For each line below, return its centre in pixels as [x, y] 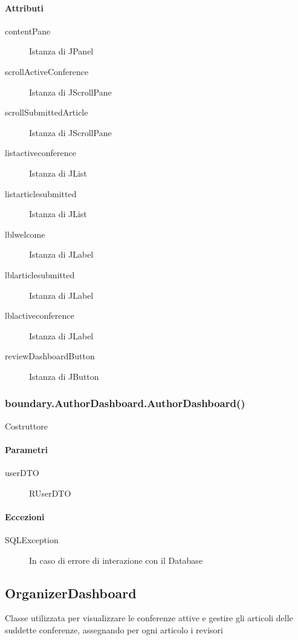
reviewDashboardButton [50, 356]
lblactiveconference [40, 315]
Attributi [24, 8]
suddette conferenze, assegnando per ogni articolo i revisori [114, 630]
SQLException [32, 540]
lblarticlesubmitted [40, 274]
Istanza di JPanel [61, 51]
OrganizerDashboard [71, 593]
